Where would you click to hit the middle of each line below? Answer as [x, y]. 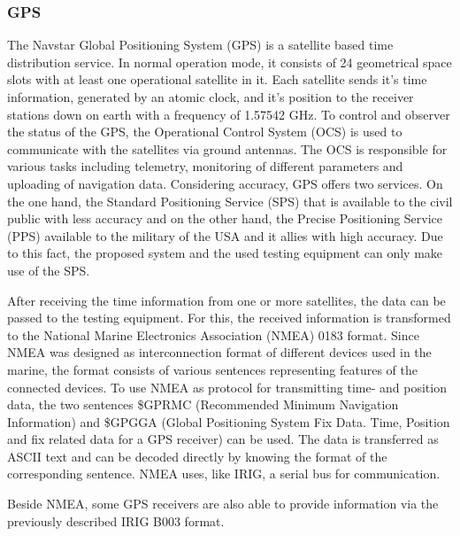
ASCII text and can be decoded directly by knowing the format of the [197, 456]
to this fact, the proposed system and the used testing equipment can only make [225, 253]
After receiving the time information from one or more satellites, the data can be [226, 300]
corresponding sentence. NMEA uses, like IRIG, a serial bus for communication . [224, 474]
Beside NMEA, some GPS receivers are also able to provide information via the [223, 504]
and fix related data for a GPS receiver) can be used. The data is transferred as [223, 439]
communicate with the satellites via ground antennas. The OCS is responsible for [227, 148]
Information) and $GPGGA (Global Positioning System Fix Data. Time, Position [229, 421]
